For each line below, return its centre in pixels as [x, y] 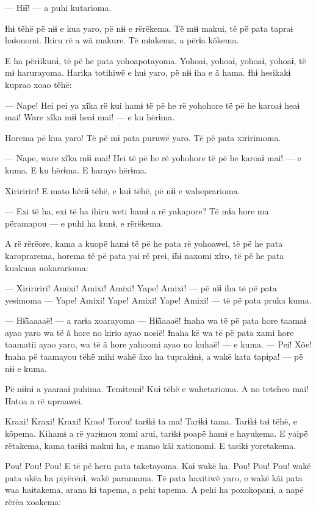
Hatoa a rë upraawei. [44, 400]
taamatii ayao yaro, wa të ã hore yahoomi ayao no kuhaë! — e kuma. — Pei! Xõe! [159, 344]
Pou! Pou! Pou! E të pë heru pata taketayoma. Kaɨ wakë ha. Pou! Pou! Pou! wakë [158, 466]
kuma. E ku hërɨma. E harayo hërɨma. [76, 169]
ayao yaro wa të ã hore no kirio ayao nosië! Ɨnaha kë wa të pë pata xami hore [149, 332]
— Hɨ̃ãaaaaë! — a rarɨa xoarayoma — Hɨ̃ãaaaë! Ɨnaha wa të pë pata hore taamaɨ [156, 320]
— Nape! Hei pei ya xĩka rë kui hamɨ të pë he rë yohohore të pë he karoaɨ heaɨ [153, 105]
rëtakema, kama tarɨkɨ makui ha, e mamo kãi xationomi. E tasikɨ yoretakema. [151, 445]
